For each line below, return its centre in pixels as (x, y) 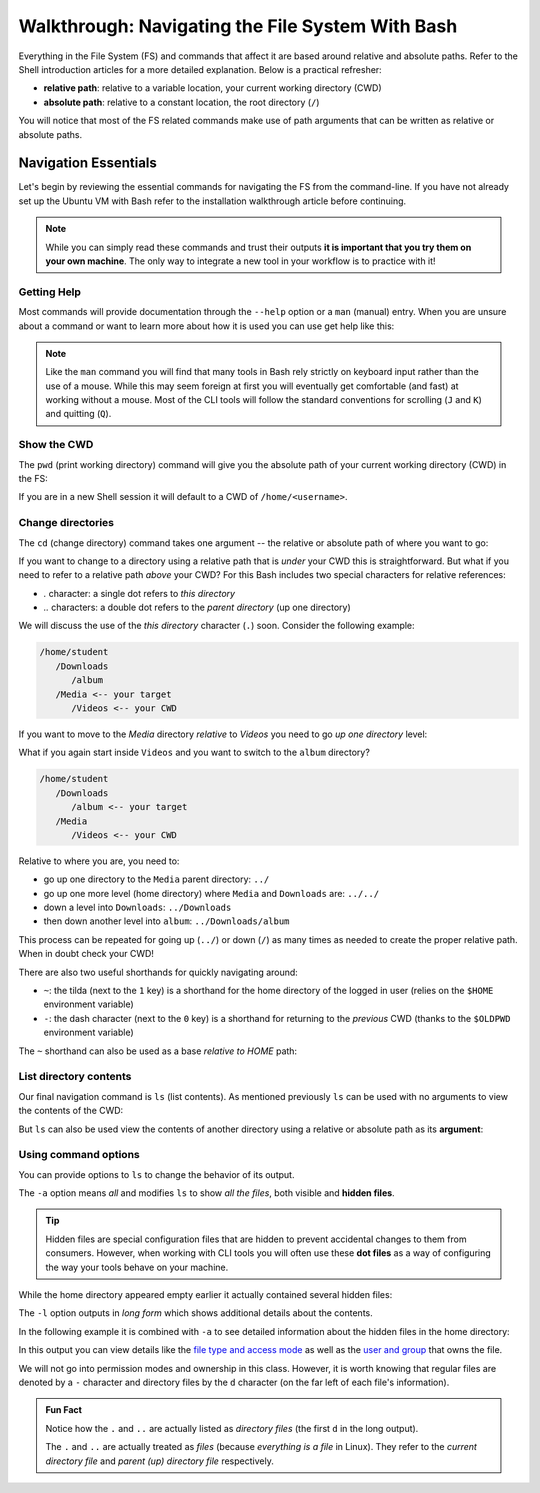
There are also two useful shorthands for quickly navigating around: (158, 972)
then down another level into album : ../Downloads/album (166, 921)
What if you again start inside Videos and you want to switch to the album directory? (194, 752)
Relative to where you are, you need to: (99, 861)
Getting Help (50, 292)
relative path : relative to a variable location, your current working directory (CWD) (212, 88)
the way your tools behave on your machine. (137, 1267)
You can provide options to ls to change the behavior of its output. (156, 1174)
